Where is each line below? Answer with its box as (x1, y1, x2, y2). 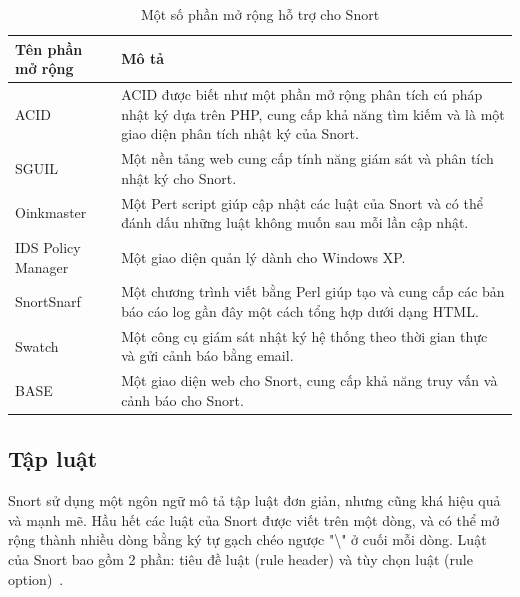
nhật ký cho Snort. (121, 167, 237, 188)
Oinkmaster (15, 202, 87, 223)
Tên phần (15, 38, 83, 59)
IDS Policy (15, 236, 81, 257)
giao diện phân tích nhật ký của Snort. (121, 123, 359, 144)
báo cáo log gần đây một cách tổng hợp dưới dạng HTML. (121, 300, 479, 321)
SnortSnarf (15, 291, 81, 312)
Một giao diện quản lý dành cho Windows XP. (121, 246, 406, 267)
